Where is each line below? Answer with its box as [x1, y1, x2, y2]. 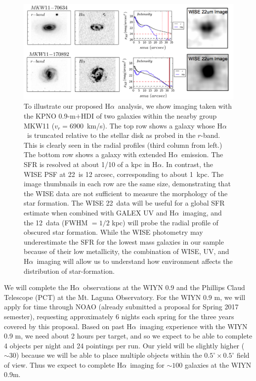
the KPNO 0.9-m [24, 111, 76, 121]
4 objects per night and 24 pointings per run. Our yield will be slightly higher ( [4, 340, 245, 350]
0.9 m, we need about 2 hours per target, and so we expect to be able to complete [4, 331, 253, 341]
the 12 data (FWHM [24, 217, 88, 227]
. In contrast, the [162, 159, 213, 169]
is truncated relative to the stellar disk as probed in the [27, 130, 196, 140]
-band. [201, 130, 220, 140]
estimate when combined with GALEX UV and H [24, 207, 175, 217]
